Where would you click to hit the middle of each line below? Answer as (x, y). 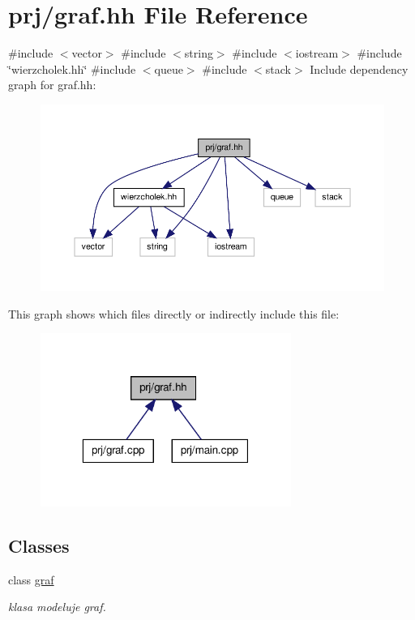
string (199, 53)
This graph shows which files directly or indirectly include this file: (174, 313)
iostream (317, 53)
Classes (39, 545)
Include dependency (359, 68)
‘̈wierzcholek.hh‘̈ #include (72, 68)
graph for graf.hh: (52, 85)
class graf (31, 579)
